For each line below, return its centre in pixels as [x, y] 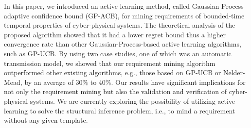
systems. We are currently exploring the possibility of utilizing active [133, 101]
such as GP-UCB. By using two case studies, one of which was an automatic [118, 53]
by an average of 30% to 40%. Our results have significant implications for [135, 82]
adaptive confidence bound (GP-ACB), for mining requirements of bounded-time [124, 15]
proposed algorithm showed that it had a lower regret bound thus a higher [115, 34]
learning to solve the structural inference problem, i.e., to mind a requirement [120, 110]
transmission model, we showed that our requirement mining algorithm [110, 63]
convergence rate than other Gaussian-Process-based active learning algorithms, [123, 44]
